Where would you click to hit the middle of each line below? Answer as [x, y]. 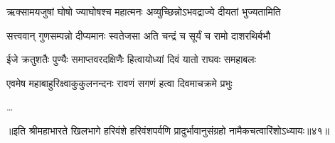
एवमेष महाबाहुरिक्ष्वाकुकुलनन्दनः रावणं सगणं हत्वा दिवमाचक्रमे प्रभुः [119, 82]
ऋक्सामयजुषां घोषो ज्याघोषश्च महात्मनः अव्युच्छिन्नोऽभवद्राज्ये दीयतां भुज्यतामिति [144, 11]
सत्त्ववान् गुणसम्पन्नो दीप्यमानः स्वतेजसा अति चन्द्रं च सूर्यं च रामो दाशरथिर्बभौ [139, 35]
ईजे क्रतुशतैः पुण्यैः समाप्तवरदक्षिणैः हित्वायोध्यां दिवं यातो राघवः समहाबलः [131, 59]
